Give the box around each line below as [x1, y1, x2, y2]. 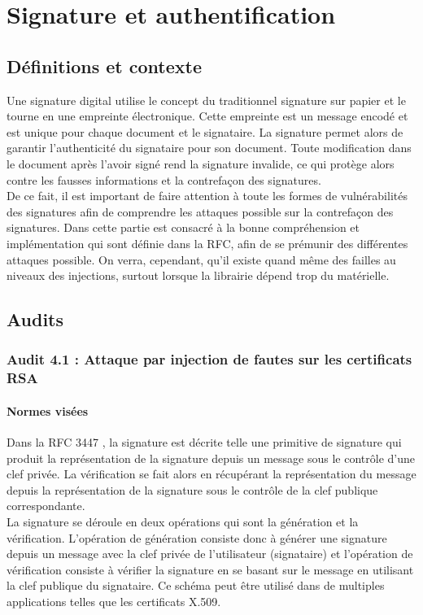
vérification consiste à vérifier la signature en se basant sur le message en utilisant [7, 560, 414, 578]
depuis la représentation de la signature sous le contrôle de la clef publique [7, 481, 378, 498]
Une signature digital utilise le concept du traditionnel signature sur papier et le [7, 91, 406, 108]
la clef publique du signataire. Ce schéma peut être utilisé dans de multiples [7, 577, 385, 594]
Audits [7, 307, 64, 332]
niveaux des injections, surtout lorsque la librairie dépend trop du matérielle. [7, 267, 390, 284]
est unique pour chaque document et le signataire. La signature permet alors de [7, 123, 403, 140]
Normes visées [7, 402, 89, 419]
